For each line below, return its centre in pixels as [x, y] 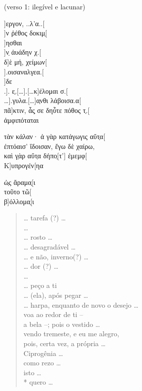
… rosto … [38, 237]
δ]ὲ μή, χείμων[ [26, 61]
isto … [32, 372]
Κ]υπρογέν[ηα [24, 165]
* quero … [38, 382]
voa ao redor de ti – [53, 314]
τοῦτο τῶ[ [18, 192]
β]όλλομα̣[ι [19, 201]
